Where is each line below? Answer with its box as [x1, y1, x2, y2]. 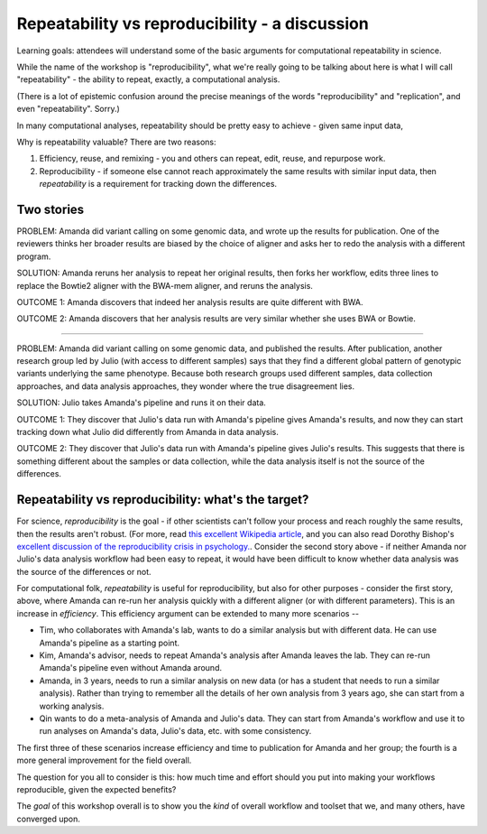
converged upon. [16, 813, 81, 824]
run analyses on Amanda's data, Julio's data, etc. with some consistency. [39, 726, 312, 737]
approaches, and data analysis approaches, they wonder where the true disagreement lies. [16, 380, 355, 392]
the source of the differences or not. [16, 566, 152, 577]
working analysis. [39, 700, 105, 711]
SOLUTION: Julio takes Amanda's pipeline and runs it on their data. [16, 397, 266, 408]
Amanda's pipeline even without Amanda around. [39, 663, 223, 673]
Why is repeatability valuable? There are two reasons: [16, 136, 216, 147]
